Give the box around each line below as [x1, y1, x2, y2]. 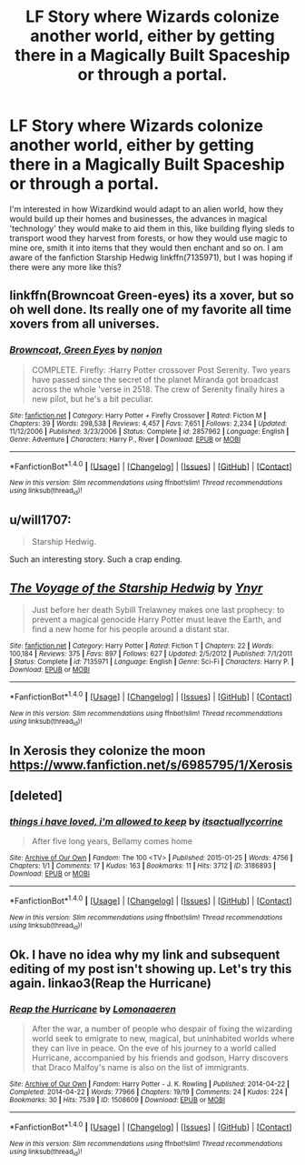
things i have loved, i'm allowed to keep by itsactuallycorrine [9, 815, 283, 828]
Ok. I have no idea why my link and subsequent [9, 947, 280, 962]
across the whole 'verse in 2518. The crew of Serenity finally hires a [31, 384, 285, 395]
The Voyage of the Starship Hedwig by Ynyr [9, 580, 263, 596]
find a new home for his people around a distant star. [31, 624, 230, 635]
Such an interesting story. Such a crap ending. [9, 554, 183, 565]
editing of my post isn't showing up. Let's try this [9, 961, 292, 977]
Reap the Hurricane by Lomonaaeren [9, 1002, 177, 1015]
